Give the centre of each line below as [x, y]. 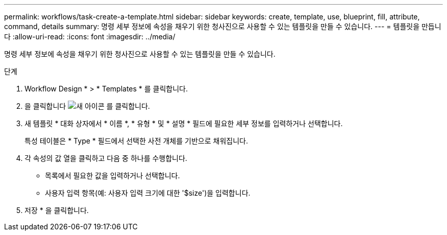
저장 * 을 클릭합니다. [57, 210]
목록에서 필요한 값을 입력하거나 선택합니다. [113, 175]
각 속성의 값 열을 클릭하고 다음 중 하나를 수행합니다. [106, 158]
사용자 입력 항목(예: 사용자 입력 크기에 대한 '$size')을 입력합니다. [148, 193]
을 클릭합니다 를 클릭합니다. [87, 106]
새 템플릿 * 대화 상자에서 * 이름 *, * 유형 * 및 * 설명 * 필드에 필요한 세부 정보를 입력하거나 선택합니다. [184, 123]
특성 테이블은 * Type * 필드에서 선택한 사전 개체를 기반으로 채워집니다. [136, 141]
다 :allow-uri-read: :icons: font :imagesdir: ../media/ [90, 37]
